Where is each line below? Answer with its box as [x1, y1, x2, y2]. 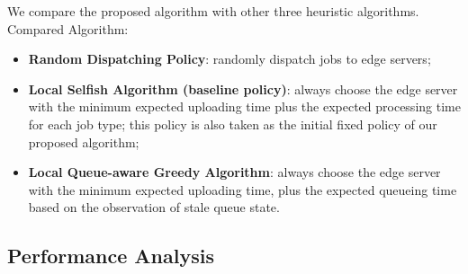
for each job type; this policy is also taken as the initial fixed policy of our [28, 114, 437, 133]
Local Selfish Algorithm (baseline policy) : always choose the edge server [28, 79, 458, 98]
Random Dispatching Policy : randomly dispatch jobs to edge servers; [28, 49, 431, 68]
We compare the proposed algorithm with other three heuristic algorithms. [7, 2, 419, 20]
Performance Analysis [7, 242, 214, 270]
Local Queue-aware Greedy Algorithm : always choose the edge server [28, 163, 441, 181]
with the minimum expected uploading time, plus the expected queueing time [28, 180, 457, 199]
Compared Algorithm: [7, 19, 129, 38]
